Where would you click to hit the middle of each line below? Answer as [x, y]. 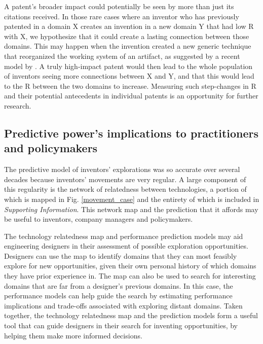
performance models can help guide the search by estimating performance [118, 296]
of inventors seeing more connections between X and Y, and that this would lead [129, 76]
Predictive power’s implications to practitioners [131, 133]
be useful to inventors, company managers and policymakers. [99, 219]
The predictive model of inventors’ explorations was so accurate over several [122, 169]
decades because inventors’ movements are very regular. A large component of [125, 179]
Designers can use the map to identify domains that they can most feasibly [121, 255]
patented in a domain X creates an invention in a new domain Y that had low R [129, 26]
